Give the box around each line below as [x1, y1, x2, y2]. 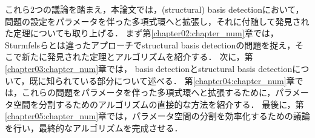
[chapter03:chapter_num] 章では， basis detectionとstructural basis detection [5, 62, 293, 74]
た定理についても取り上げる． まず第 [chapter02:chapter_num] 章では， [5, 27, 279, 39]
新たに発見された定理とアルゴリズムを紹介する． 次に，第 [21, 50, 253, 63]
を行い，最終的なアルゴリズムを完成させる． [5, 121, 183, 134]
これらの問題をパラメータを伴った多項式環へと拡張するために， [21, 86, 276, 99]
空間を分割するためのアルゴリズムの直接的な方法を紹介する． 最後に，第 [13, 97, 304, 110]
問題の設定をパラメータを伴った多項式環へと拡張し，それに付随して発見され [5, 15, 310, 27]
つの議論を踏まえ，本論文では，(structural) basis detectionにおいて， [35, 3, 304, 15]
